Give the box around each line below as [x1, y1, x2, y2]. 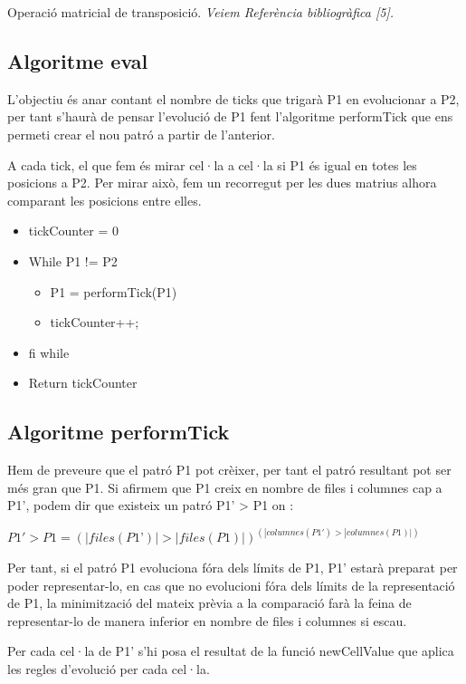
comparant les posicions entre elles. [7, 190, 202, 209]
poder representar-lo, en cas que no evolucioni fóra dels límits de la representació [7, 575, 455, 594]
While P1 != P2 [28, 251, 118, 270]
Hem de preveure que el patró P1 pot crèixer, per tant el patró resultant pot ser [7, 460, 452, 479]
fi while [28, 342, 70, 361]
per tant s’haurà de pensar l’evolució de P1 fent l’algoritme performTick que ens [7, 107, 453, 126]
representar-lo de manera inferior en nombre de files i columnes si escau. [7, 611, 407, 630]
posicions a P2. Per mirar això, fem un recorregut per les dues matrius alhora [7, 173, 437, 192]
